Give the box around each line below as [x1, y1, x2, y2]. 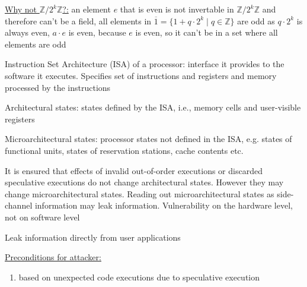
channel [5, 199, 33, 212]
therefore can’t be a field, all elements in [5, 14, 152, 27]
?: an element [62, 3, 111, 15]
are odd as [237, 14, 275, 27]
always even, [5, 26, 50, 39]
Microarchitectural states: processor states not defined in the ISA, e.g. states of [5, 133, 292, 145]
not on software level [5, 210, 80, 223]
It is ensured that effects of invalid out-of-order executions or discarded [5, 164, 263, 176]
